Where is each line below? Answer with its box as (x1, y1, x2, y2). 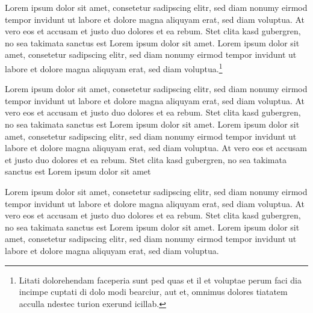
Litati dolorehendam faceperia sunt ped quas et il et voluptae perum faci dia (19, 273, 302, 286)
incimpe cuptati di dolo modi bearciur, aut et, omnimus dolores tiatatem (19, 285, 288, 298)
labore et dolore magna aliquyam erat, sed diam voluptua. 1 (5, 60, 223, 75)
